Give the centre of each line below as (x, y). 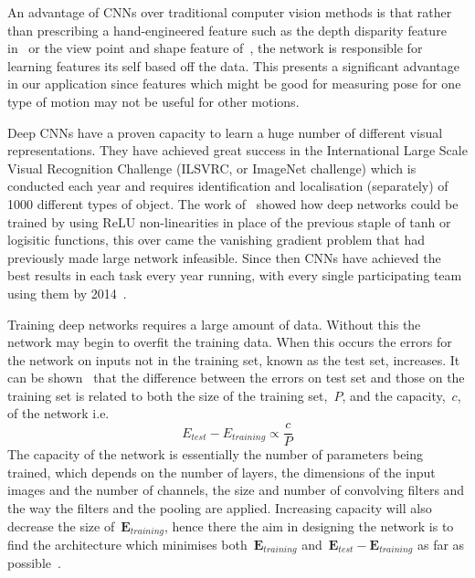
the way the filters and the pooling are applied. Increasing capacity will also (220, 507)
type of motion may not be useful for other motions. (153, 101)
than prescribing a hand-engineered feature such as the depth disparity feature (227, 30)
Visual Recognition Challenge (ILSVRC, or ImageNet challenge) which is (212, 168)
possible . (34, 563)
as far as (441, 544)
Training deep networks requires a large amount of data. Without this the (214, 324)
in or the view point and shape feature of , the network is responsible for (215, 48)
